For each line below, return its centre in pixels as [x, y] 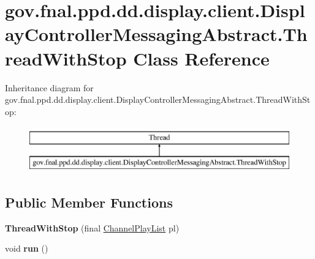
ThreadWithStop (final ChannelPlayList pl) [92, 227]
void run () [27, 248]
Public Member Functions [89, 202]
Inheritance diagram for [49, 87]
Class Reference [201, 58]
